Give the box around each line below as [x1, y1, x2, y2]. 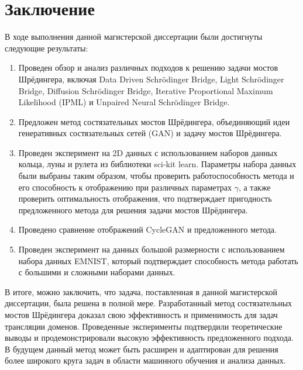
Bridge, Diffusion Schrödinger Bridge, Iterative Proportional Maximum [18, 84, 273, 96]
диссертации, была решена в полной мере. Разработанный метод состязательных [5, 297, 292, 309]
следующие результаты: [5, 42, 88, 54]
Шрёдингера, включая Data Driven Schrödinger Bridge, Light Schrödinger [18, 72, 284, 85]
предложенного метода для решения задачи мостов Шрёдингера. [18, 203, 248, 216]
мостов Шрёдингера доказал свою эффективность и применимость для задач [5, 309, 278, 320]
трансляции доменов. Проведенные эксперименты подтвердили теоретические [5, 320, 283, 332]
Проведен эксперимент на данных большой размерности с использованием [18, 243, 285, 255]
